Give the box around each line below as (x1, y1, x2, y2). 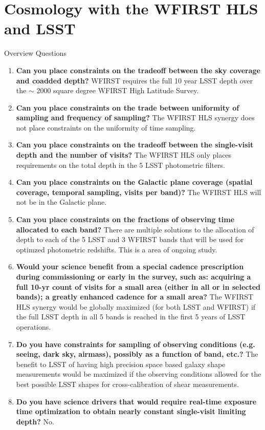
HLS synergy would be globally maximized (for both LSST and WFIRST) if (16, 301, 256, 312)
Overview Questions (4, 48, 67, 58)
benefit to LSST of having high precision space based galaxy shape (16, 358, 226, 369)
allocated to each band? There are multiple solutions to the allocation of (16, 224, 254, 234)
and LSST (4, 18, 76, 39)
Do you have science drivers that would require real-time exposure (16, 396, 257, 406)
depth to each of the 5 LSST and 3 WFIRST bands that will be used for (16, 234, 244, 245)
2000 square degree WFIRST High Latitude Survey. (36, 85, 199, 96)
